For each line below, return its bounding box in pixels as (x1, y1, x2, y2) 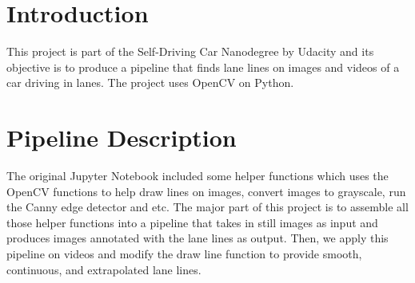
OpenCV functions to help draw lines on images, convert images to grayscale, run (6, 183, 406, 199)
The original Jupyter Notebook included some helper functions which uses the (6, 167, 389, 184)
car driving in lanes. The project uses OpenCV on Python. (6, 74, 294, 91)
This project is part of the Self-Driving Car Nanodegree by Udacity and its (6, 43, 374, 60)
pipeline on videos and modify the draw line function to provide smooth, (6, 246, 362, 261)
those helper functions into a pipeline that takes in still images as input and (6, 214, 378, 230)
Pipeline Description (6, 121, 237, 154)
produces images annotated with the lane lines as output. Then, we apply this (6, 230, 389, 246)
